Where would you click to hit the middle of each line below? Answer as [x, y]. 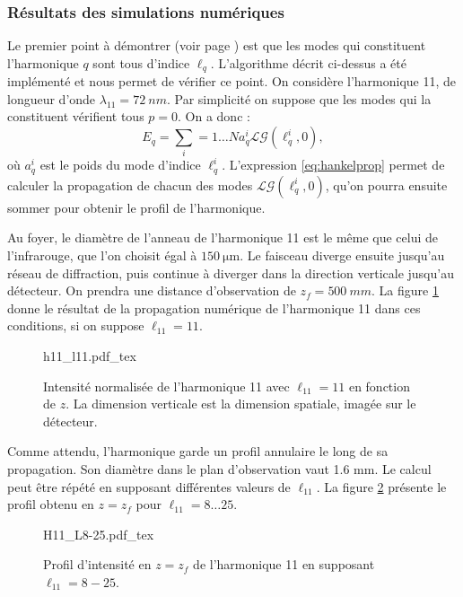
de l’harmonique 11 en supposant [284, 564]
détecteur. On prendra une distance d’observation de [152, 290]
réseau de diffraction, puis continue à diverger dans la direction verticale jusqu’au [231, 272]
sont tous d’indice [141, 62]
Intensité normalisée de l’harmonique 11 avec [166, 386]
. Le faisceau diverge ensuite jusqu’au [342, 255]
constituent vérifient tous [76, 116]
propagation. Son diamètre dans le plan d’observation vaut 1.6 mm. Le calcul [219, 468]
